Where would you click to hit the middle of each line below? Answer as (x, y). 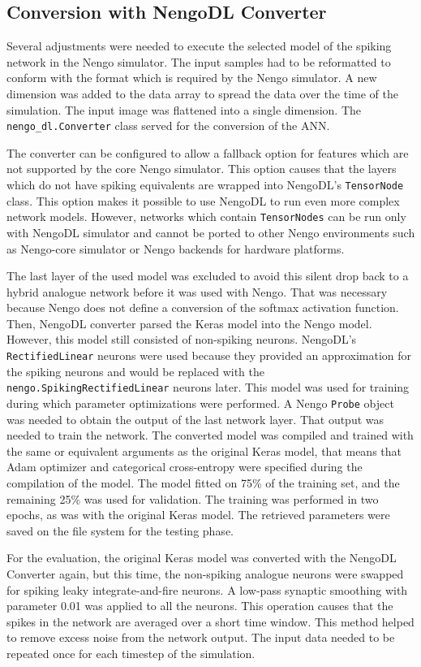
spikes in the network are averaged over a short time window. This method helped (210, 621)
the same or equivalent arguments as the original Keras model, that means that (204, 450)
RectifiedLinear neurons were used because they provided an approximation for (209, 355)
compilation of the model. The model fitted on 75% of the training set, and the (203, 483)
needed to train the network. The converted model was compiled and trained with (210, 435)
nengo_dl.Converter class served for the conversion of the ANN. (168, 126)
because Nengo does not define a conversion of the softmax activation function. (203, 308)
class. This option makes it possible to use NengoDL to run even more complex (203, 200)
